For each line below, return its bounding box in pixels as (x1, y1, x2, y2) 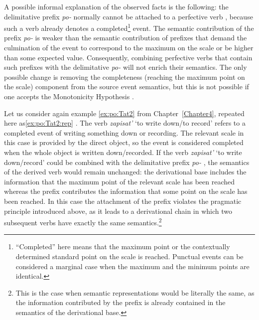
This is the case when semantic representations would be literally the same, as (15, 287, 255, 298)
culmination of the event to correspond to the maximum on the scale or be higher (4, 42, 254, 53)
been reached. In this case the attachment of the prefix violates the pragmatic (4, 195, 242, 206)
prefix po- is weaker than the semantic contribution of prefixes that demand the (4, 32, 247, 43)
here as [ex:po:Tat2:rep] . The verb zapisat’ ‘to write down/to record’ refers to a (4, 118, 246, 128)
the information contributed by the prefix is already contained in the (15, 297, 226, 308)
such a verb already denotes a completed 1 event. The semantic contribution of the (4, 21, 254, 33)
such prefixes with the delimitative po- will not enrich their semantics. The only (4, 62, 247, 72)
